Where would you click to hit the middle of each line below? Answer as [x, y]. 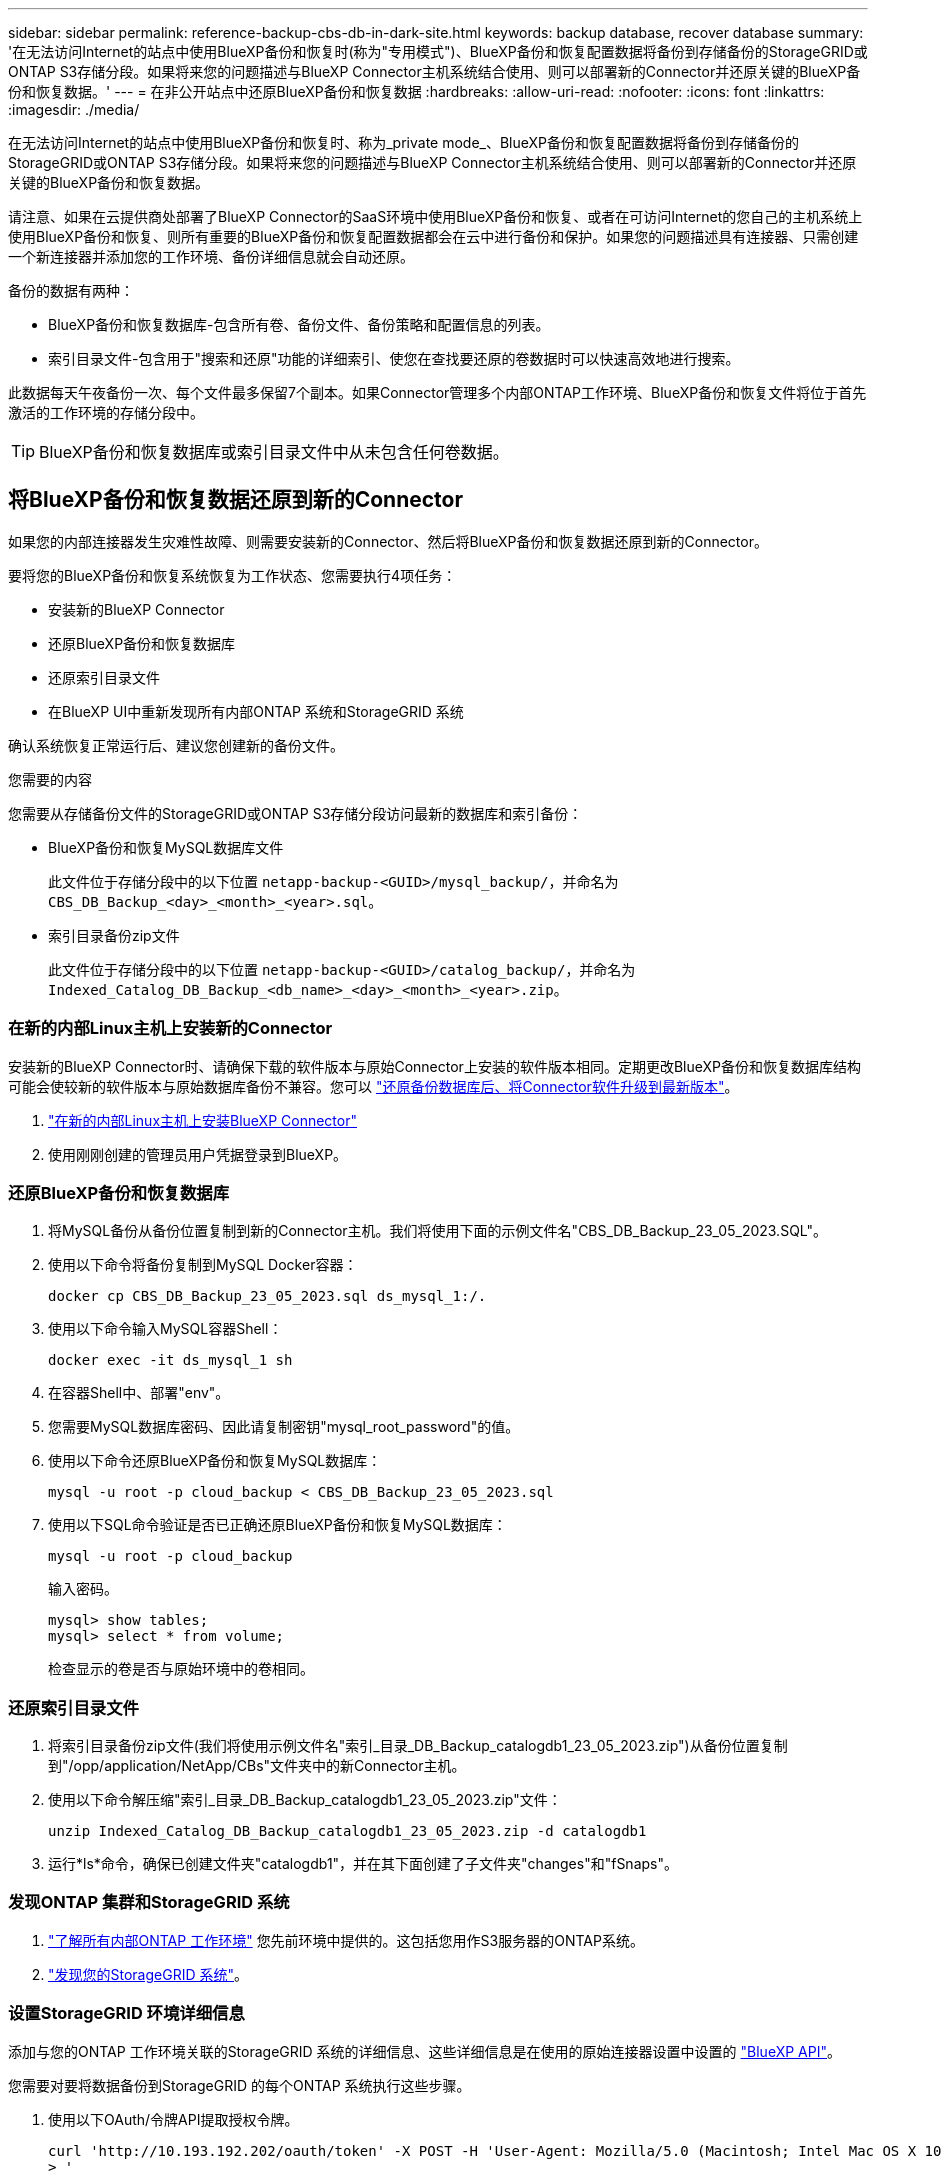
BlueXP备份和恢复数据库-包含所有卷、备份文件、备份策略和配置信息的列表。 [299, 324]
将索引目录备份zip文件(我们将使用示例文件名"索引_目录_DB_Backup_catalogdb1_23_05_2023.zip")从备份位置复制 [418, 1746]
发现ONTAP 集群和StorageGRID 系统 [149, 1902]
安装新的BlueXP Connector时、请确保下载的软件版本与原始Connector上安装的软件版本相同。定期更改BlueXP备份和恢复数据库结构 [434, 1066]
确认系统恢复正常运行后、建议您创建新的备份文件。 [176, 745]
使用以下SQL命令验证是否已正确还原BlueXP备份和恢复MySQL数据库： [277, 1525]
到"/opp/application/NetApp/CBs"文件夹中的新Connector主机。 [257, 1766]
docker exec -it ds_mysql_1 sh [170, 1360]
